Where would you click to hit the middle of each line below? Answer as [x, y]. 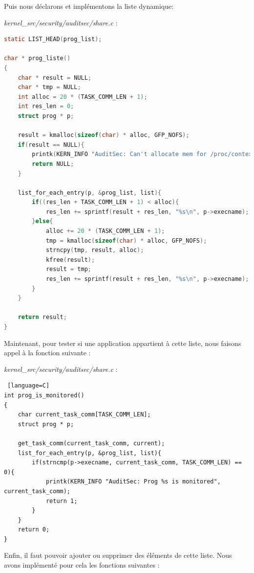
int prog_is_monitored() [44, 395]
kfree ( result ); [70, 260]
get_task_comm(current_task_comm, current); [91, 443]
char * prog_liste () [37, 58]
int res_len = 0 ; [46, 106]
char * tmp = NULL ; [49, 87]
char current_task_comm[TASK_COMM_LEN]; [84, 415]
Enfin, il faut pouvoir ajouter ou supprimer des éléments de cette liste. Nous [118, 555]
